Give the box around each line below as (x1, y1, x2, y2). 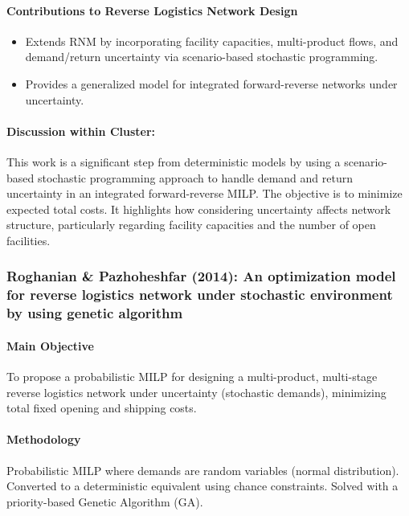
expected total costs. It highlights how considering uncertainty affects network (6, 200, 391, 217)
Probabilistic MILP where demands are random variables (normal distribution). (6, 461, 399, 478)
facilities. (6, 231, 51, 248)
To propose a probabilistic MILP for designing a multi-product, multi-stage (6, 368, 378, 385)
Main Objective (6, 337, 94, 354)
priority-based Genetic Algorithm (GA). (6, 493, 203, 510)
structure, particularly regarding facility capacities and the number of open (6, 216, 376, 233)
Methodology (6, 431, 81, 448)
